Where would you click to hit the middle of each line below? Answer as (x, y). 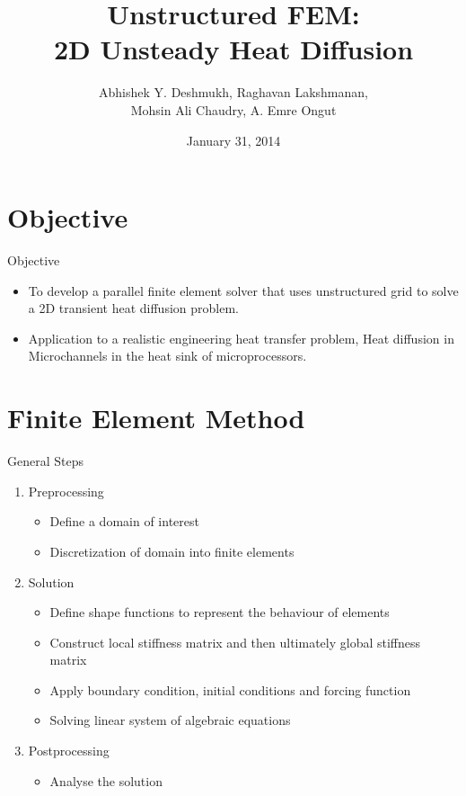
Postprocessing (69, 751)
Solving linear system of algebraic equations (170, 720)
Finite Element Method (156, 418)
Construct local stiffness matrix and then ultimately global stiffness (235, 642)
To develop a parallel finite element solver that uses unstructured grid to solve (243, 290)
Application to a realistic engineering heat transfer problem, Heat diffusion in (241, 338)
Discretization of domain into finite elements (172, 551)
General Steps (45, 461)
